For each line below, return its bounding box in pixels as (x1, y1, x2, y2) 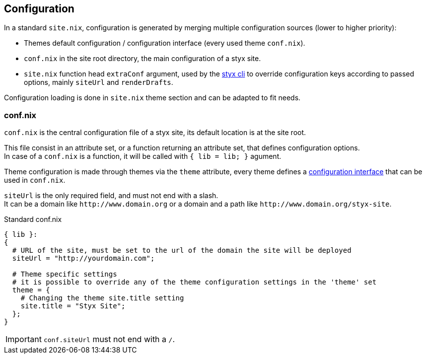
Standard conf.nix (4, 215, 62, 224)
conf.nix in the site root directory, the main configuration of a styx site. (24, 54, 261, 63)
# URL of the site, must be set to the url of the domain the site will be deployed (12, 246, 352, 255)
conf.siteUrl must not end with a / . (43, 334, 175, 345)
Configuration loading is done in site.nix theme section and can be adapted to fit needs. (4, 93, 301, 102)
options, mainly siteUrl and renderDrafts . (24, 78, 173, 87)
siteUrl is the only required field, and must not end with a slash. (4, 191, 218, 200)
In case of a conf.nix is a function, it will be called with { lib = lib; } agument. (4, 152, 282, 161)
